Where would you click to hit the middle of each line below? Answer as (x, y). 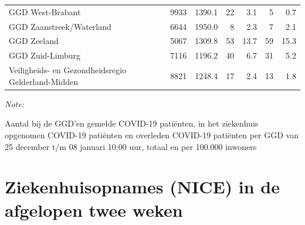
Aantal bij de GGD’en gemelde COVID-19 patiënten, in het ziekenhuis (132, 123)
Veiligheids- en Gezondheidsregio (68, 70)
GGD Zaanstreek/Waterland (60, 26)
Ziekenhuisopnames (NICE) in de (143, 187)
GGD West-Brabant (45, 11)
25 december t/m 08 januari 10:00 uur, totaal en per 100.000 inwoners (131, 146)
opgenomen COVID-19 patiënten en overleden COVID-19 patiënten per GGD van (152, 135)
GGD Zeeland (34, 41)
